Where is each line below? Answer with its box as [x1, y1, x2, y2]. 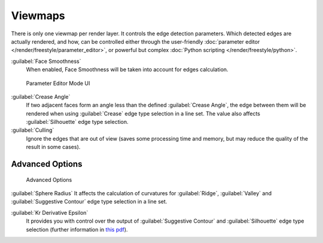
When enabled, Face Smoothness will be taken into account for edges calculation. [26, 66, 228, 73]
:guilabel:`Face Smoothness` [11, 57, 81, 65]
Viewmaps [11, 9, 65, 22]
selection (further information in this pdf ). [26, 226, 128, 233]
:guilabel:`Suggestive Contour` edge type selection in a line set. [11, 198, 167, 205]
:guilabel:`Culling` [11, 126, 54, 134]
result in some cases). [26, 144, 81, 151]
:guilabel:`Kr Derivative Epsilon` [11, 209, 89, 216]
